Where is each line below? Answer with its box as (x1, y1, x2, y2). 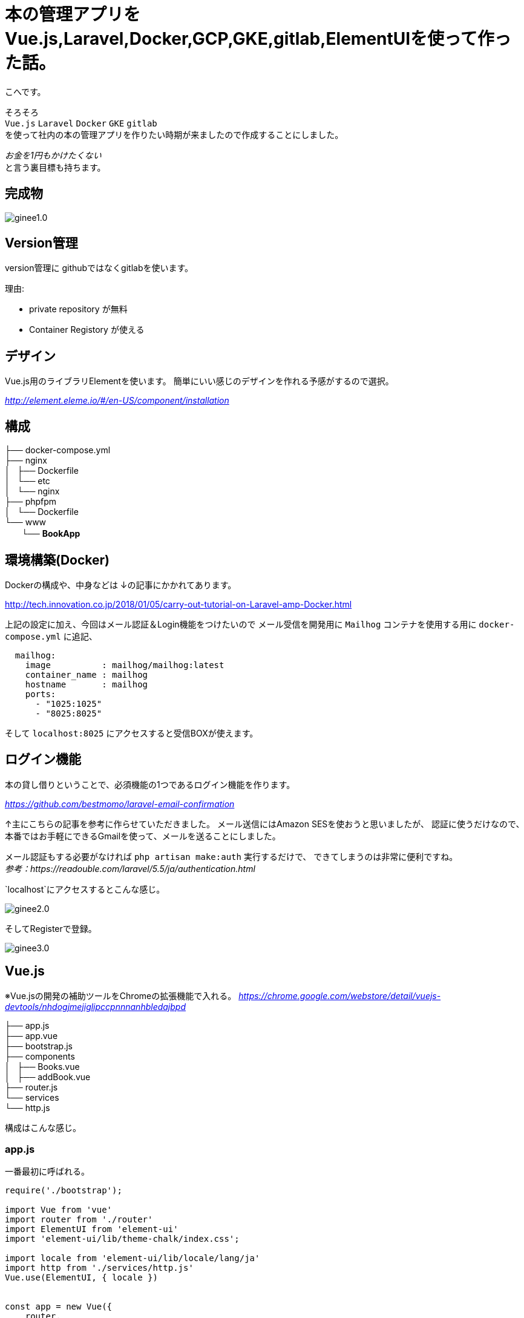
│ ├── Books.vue (5, 1061, 80, 1072)
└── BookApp (21, 528, 80, 539)
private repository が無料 (29, 304, 128, 315)
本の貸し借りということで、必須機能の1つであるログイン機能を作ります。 (5, 779, 295, 790)
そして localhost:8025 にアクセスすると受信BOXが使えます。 (5, 727, 258, 738)
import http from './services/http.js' (5, 1263, 194, 1273)
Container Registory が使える (29, 324, 145, 335)
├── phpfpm (5, 496, 57, 507)
